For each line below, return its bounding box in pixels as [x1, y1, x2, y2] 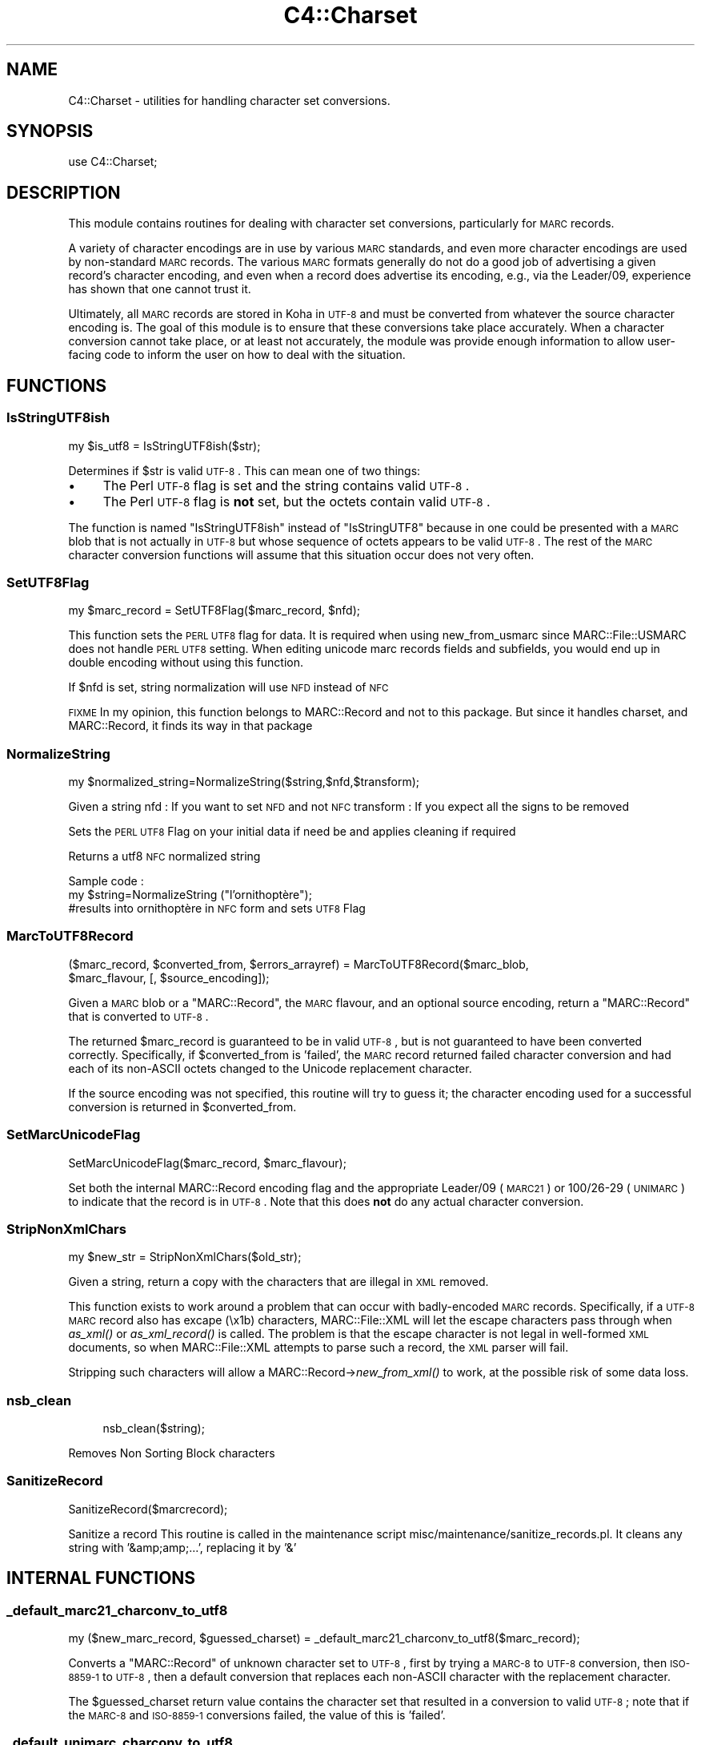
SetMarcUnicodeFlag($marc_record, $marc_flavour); [68, 1155, 346, 1170]
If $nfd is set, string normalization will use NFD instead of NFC [68, 680, 389, 695]
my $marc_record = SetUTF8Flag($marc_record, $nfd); [68, 603, 361, 618]
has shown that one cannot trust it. [68, 282, 251, 296]
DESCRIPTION [6, 182, 121, 203]
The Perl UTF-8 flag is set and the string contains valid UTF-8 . [102, 477, 470, 494]
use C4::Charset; [68, 155, 158, 169]
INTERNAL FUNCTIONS [6, 1568, 196, 1589]
